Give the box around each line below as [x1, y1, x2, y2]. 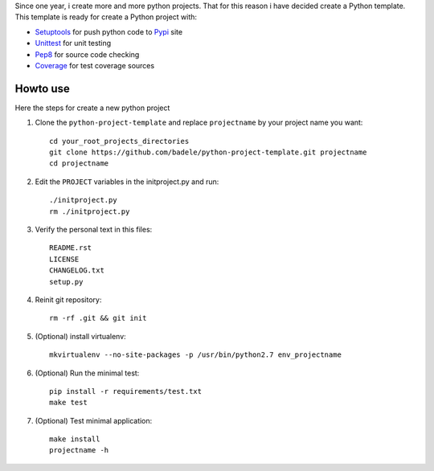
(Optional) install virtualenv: [35, 331, 126, 341]
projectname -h [49, 446, 109, 455]
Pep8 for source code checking [35, 49, 140, 59]
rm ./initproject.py [49, 207, 130, 216]
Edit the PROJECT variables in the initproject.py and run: [35, 177, 219, 186]
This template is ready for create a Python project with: [14, 12, 197, 22]
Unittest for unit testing [35, 39, 112, 48]
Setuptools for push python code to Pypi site [35, 27, 183, 36]
